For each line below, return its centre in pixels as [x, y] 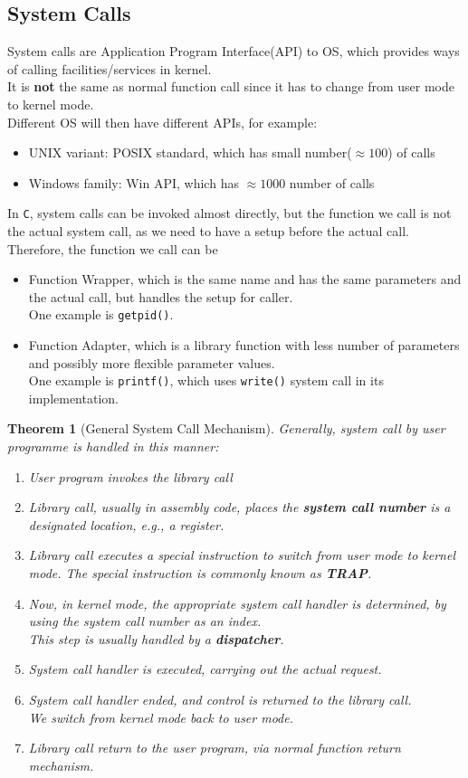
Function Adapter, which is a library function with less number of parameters [244, 345]
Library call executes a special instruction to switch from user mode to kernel [242, 555]
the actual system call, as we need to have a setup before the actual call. [208, 231]
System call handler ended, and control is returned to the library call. [220, 700]
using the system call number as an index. [145, 621]
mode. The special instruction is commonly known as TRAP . [200, 573]
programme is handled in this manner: [113, 446]
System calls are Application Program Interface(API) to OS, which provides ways [234, 51]
